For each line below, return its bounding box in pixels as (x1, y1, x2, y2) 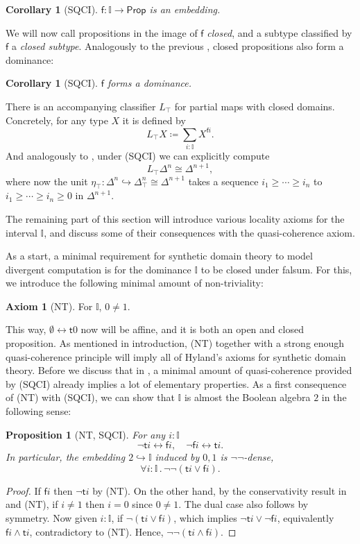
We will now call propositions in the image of (6, 25, 198, 40)
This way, (6, 322, 46, 337)
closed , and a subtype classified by (207, 25, 352, 40)
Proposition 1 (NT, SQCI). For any (6, 427, 166, 441)
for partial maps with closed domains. (174, 99, 335, 113)
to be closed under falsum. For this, (200, 262, 352, 276)
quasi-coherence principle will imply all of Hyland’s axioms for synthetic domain (6, 349, 346, 364)
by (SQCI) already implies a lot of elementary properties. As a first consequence (6, 376, 347, 391)
